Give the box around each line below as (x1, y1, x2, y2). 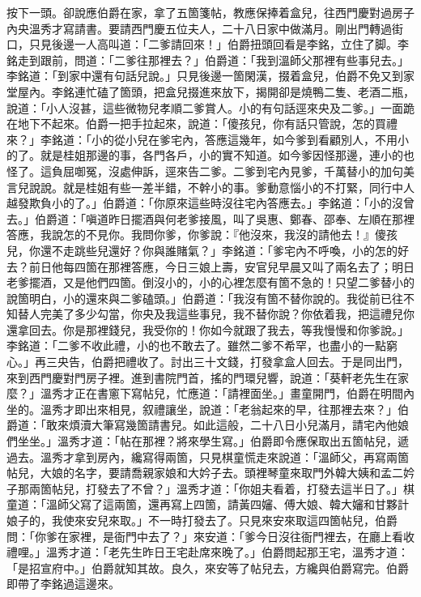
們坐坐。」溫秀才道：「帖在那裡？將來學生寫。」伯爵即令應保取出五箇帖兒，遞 (6, 433, 409, 450)
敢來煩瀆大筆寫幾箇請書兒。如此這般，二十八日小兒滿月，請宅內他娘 (45, 416, 409, 433)
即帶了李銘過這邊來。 (6, 575, 120, 592)
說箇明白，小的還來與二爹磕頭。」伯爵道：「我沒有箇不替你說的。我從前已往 (6, 289, 403, 306)
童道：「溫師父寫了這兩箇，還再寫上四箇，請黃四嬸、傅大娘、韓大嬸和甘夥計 (6, 496, 409, 513)
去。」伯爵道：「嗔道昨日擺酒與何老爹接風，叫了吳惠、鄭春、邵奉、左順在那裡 (6, 210, 415, 227)
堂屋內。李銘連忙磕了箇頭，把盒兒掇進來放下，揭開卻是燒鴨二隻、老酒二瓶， (6, 83, 415, 100)
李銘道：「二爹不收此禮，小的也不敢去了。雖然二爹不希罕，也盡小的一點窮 (6, 337, 398, 354)
